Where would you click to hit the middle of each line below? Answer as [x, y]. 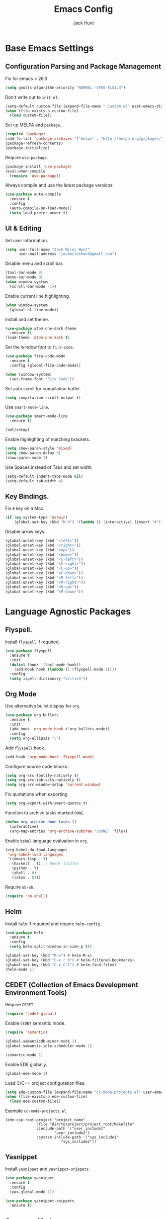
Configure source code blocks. [37, 766]
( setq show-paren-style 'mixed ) [39, 448]
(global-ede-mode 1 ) [27, 1073]
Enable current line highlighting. [38, 296]
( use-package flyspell [29, 651]
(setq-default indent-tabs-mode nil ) [44, 476]
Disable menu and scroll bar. [34, 263]
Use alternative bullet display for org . [43, 706]
